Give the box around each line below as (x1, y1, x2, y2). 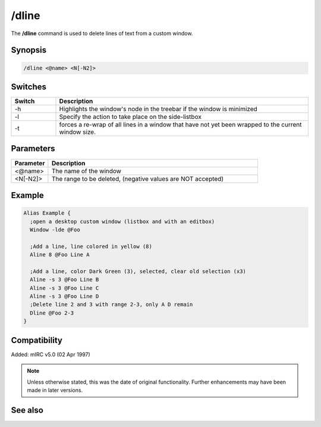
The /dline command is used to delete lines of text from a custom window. (11, 30, 193, 37)
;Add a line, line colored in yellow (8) (30, 243, 153, 250)
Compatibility (11, 335, 62, 345)
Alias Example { (23, 210, 71, 216)
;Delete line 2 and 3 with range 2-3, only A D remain (30, 301, 193, 308)
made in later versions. (27, 387, 83, 394)
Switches (11, 81, 47, 92)
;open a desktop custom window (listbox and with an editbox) (30, 218, 215, 225)
